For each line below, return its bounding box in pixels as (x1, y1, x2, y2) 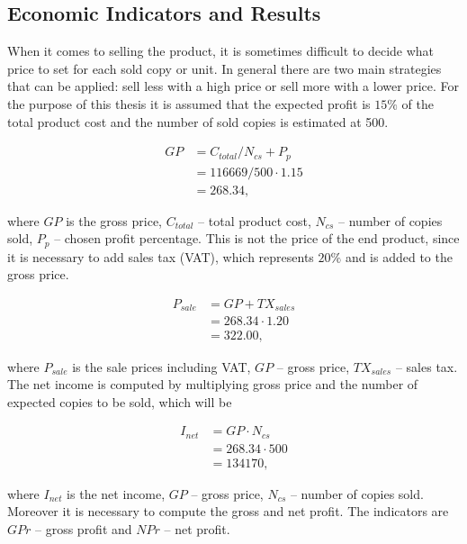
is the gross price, (66, 211, 163, 230)
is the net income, (67, 484, 166, 503)
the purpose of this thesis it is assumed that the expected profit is (7, 94, 371, 113)
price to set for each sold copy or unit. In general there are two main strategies (7, 59, 442, 77)
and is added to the (345, 247, 453, 266)
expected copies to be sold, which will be (7, 392, 232, 411)
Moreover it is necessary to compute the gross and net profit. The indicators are (7, 502, 449, 521)
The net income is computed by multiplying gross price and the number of (7, 375, 418, 394)
